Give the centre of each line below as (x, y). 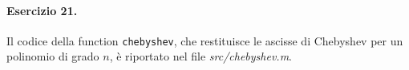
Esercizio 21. (42, 10)
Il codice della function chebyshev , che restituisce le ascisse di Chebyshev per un (205, 40)
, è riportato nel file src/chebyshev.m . (200, 56)
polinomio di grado (53, 56)
